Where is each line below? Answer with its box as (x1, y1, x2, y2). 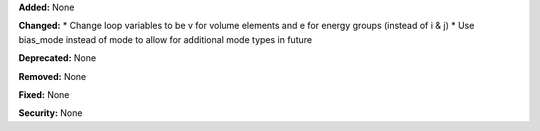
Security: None (18, 107, 83, 119)
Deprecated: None (18, 52, 97, 64)
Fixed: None (18, 88, 70, 100)
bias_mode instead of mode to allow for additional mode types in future (18, 33, 313, 45)
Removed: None (18, 70, 87, 82)
